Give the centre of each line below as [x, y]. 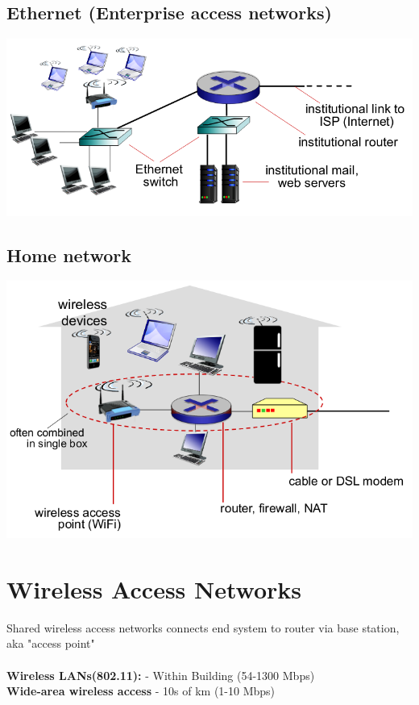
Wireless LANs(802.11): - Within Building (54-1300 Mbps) [161, 675]
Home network [69, 254]
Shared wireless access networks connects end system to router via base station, [203, 627]
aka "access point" [51, 643]
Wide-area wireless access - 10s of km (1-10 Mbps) [141, 691]
